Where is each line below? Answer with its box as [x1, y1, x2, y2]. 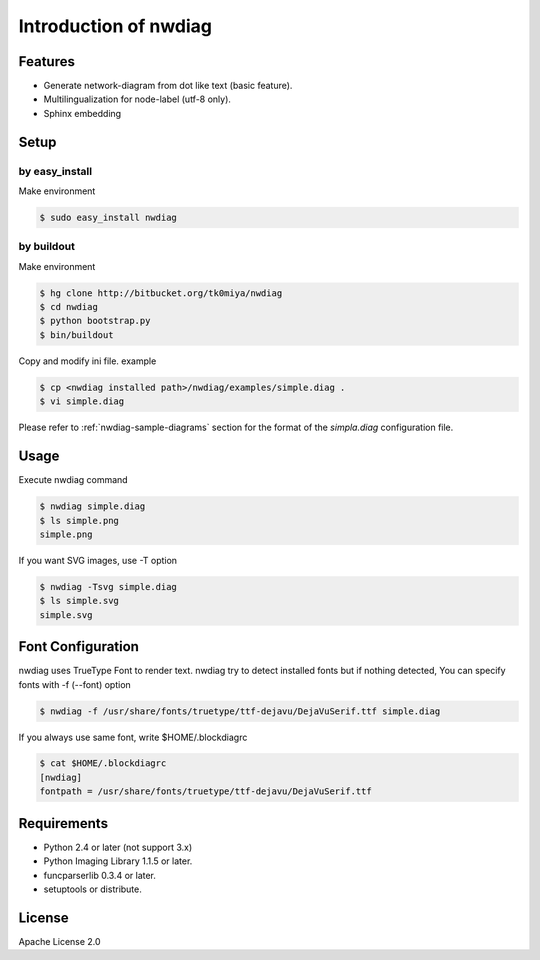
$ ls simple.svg [39, 595, 120, 607]
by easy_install [18, 164, 93, 178]
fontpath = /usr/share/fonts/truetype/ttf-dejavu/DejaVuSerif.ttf [39, 786, 372, 797]
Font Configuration [18, 638, 140, 655]
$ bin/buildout [39, 329, 114, 340]
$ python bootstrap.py [39, 315, 151, 327]
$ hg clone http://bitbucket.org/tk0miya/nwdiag [39, 287, 283, 299]
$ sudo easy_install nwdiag [39, 211, 177, 223]
